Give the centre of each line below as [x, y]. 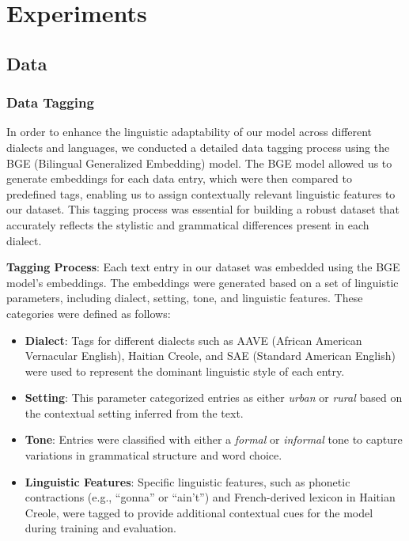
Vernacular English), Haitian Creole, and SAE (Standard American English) [210, 356]
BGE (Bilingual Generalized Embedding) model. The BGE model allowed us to [199, 163]
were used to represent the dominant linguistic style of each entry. [185, 371]
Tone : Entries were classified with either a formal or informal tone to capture [214, 439]
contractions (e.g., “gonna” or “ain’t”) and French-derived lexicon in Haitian [210, 497]
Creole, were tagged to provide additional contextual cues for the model [199, 512]
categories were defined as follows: [89, 313]
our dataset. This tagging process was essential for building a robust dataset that [203, 209]
